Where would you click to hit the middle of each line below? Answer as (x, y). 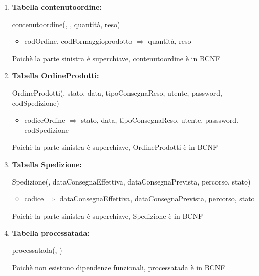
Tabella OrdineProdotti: (56, 75)
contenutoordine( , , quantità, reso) (66, 24)
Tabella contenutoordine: (57, 7)
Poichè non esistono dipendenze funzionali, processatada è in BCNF (118, 267)
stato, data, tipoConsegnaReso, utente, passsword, (160, 120)
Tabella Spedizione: (47, 164)
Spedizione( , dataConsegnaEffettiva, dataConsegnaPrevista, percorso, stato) (131, 181)
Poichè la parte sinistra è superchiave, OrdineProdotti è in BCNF (115, 147)
